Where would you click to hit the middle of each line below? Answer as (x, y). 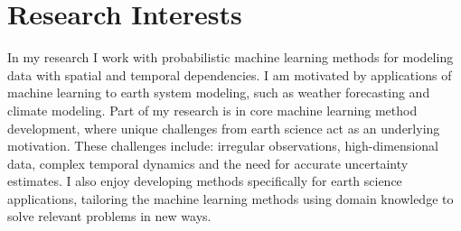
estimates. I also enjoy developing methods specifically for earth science (205, 181)
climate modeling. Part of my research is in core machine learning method (212, 110)
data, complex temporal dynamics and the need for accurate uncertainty (208, 163)
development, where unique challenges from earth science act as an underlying (224, 128)
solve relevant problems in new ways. (109, 216)
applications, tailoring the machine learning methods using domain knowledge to (230, 198)
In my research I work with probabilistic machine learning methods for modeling (230, 57)
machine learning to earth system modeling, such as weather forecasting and (219, 92)
